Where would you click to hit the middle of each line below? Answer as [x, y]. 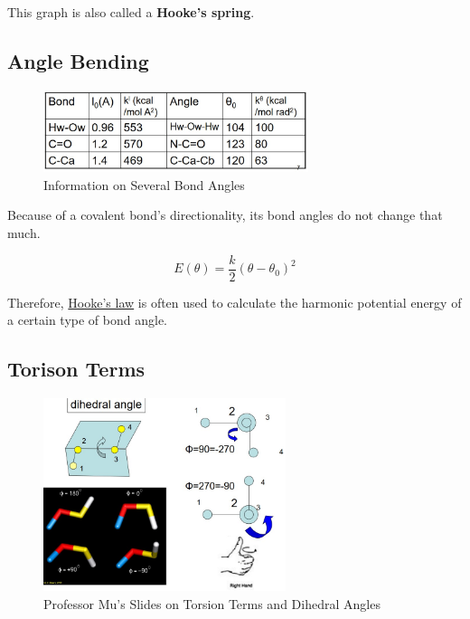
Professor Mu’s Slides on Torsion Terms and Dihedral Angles [212, 603]
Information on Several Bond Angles [144, 184]
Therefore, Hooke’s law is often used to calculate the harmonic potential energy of [235, 302]
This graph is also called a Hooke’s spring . [131, 12]
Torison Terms [76, 369]
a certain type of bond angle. [88, 320]
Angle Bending [78, 60]
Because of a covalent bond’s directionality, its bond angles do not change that [225, 215]
